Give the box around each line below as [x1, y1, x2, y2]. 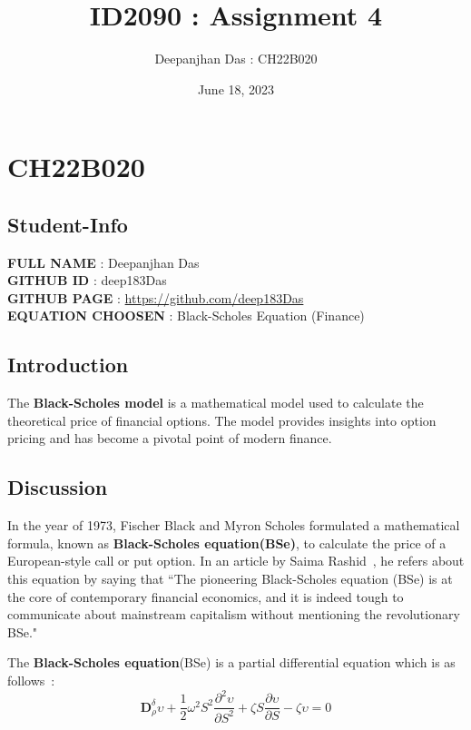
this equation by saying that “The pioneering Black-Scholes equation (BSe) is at [7, 569, 453, 588]
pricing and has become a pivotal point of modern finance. [7, 429, 332, 448]
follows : [7, 671, 55, 690]
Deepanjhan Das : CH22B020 [154, 49, 318, 68]
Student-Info [7, 210, 128, 238]
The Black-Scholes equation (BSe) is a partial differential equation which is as [7, 653, 456, 672]
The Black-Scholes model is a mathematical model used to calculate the [7, 393, 424, 412]
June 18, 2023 [197, 79, 275, 98]
